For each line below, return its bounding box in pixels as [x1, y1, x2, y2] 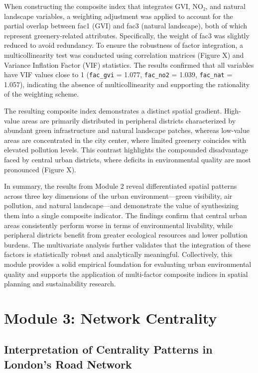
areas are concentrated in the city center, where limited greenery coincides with [4, 134, 247, 145]
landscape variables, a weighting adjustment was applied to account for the [4, 10, 233, 21]
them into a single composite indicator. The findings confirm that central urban [4, 210, 247, 220]
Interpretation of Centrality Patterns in [4, 342, 213, 357]
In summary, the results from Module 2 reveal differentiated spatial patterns [4, 181, 237, 191]
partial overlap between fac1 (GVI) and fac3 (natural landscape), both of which [4, 20, 247, 31]
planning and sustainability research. [4, 278, 116, 289]
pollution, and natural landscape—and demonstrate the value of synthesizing [4, 200, 239, 211]
